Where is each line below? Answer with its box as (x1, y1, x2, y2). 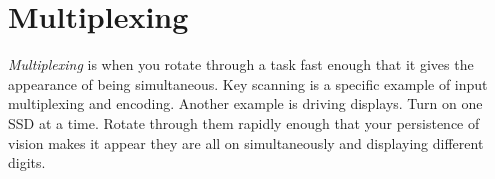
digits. (8, 152, 46, 173)
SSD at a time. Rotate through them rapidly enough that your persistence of (8, 112, 480, 133)
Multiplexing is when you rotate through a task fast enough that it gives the (8, 54, 474, 75)
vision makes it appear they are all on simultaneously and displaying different (8, 132, 484, 153)
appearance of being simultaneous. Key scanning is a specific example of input (8, 73, 488, 94)
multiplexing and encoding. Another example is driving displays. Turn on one (8, 93, 483, 114)
